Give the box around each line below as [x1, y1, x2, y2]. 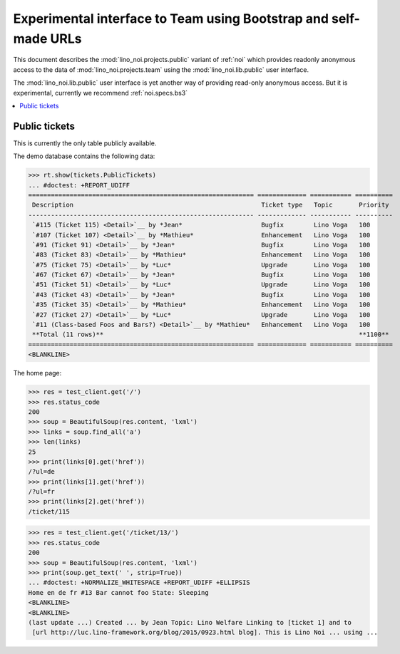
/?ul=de [28, 467, 55, 476]
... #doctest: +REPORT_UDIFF [28, 181, 130, 189]
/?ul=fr [28, 488, 55, 496]
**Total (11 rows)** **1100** [32, 331, 389, 338]
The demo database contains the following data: [13, 152, 155, 160]
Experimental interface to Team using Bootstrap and [13, 11, 329, 26]
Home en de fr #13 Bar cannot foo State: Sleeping [28, 588, 210, 596]
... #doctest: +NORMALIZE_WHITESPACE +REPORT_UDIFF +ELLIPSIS [28, 578, 250, 587]
